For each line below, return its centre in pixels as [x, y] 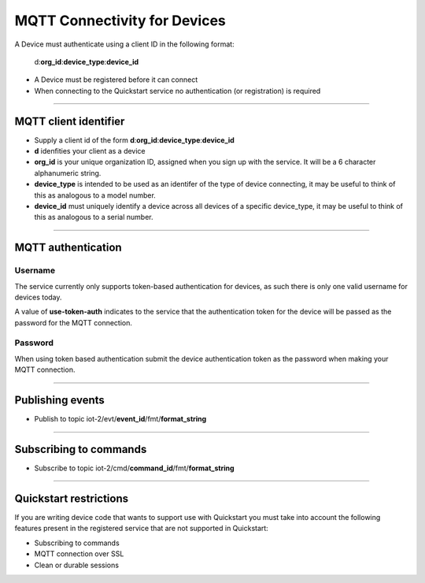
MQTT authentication [68, 248]
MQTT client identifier [70, 121]
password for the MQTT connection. [74, 322]
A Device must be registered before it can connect [116, 80]
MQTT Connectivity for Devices [120, 20]
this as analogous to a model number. [95, 195]
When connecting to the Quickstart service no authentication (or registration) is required [177, 91]
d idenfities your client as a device [90, 151]
